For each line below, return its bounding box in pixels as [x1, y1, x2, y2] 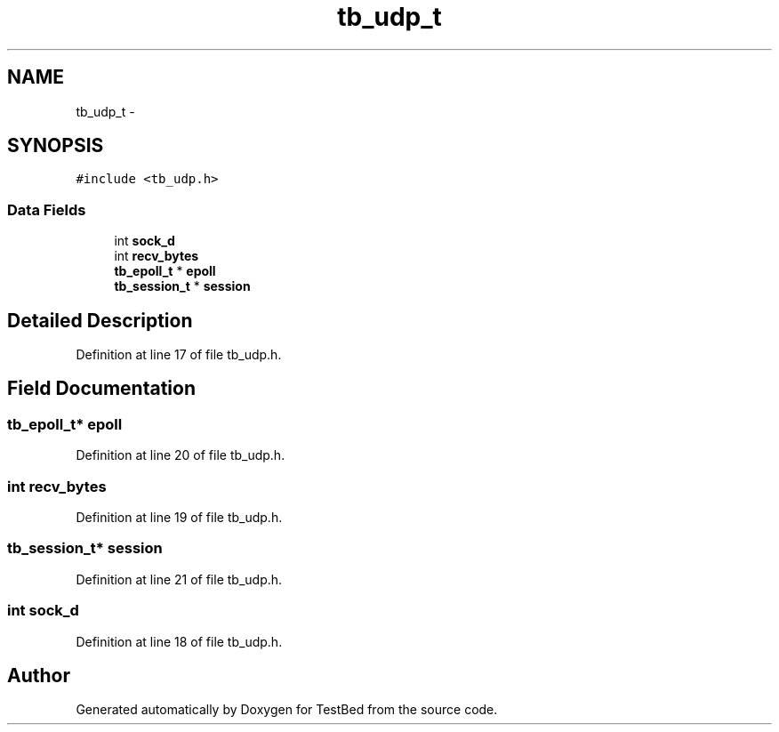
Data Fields [7, 200, 86, 219]
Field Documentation [7, 377, 196, 400]
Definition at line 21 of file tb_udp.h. [76, 571, 283, 587]
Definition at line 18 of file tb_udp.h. [76, 633, 283, 649]
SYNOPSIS [7, 134, 104, 157]
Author [7, 664, 70, 687]
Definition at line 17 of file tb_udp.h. [76, 347, 282, 363]
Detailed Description [7, 309, 193, 332]
